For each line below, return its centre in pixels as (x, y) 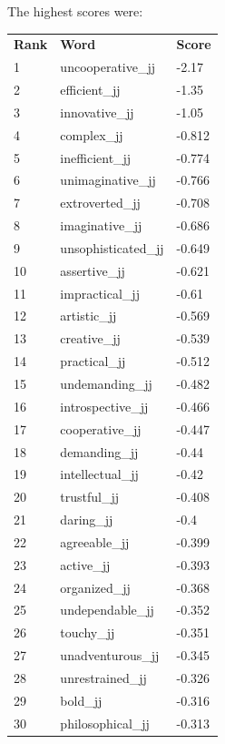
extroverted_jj (100, 203)
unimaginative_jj (108, 180)
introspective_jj (104, 406)
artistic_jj (88, 316)
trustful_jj (90, 497)
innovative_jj (97, 112)
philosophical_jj (105, 723)
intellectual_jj (99, 474)
